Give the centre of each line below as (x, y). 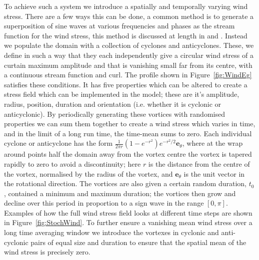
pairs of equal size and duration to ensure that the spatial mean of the (138, 242)
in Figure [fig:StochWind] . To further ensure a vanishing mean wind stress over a (128, 222)
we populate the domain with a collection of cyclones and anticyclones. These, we (129, 45)
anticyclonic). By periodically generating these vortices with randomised (114, 114)
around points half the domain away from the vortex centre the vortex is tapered (128, 154)
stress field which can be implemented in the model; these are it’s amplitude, (122, 94)
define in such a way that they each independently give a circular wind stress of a (129, 55)
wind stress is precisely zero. (47, 252)
